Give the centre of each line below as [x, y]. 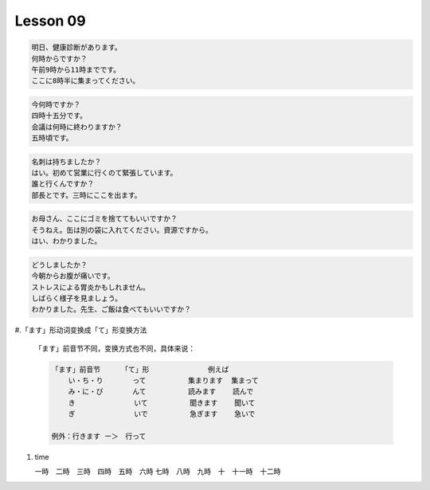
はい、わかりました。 [66, 241]
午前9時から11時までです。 [76, 69]
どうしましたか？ [59, 265]
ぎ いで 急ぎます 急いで [162, 414]
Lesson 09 [51, 21]
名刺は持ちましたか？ [66, 162]
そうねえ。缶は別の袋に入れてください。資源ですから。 [122, 230]
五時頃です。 [52, 138]
